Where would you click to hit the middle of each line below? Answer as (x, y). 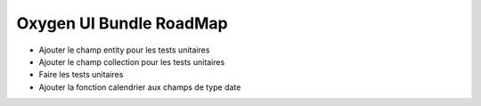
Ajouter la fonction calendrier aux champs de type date (140, 87)
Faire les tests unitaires (81, 75)
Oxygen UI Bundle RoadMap (122, 23)
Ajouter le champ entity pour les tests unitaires (124, 50)
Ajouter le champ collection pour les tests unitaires (132, 61)
